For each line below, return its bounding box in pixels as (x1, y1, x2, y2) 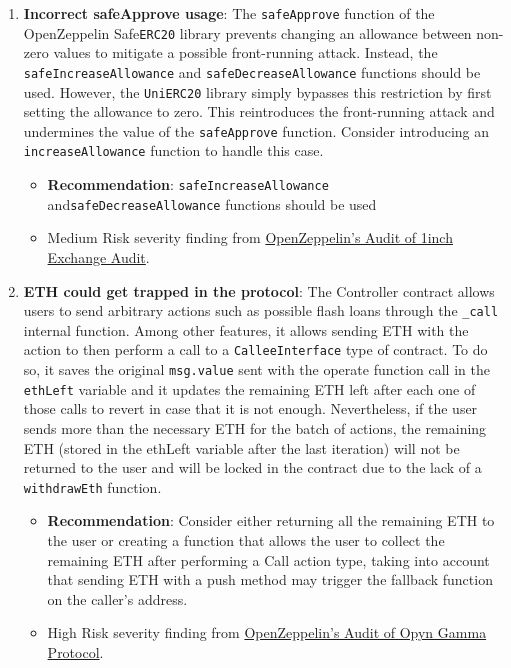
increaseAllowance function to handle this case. (23, 140, 324, 161)
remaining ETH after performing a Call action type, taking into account (47, 549, 490, 570)
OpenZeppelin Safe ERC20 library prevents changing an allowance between (23, 22, 472, 43)
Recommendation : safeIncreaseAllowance (47, 174, 329, 195)
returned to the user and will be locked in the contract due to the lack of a (23, 457, 482, 478)
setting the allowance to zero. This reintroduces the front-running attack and (23, 101, 495, 122)
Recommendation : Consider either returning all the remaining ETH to (47, 510, 495, 531)
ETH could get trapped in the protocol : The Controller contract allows (23, 280, 495, 301)
